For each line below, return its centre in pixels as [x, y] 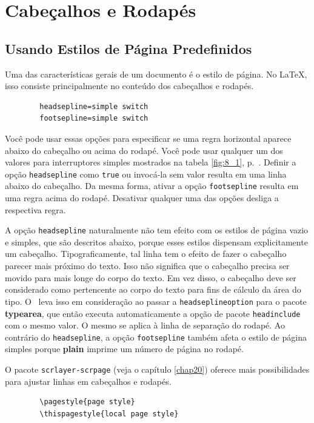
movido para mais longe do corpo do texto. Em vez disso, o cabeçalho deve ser [151, 277]
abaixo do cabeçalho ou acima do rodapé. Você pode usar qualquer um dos [144, 150]
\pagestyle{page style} [87, 402]
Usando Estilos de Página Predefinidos [129, 48]
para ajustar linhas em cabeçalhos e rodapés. [88, 381]
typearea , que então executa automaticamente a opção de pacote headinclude [153, 313]
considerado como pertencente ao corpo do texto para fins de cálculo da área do [153, 289]
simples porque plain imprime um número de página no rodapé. [124, 349]
